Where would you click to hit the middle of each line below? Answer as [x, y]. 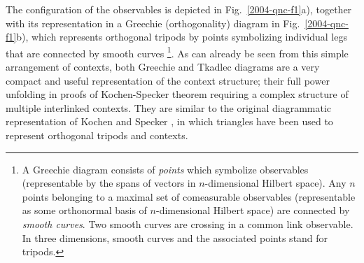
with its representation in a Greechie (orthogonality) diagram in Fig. [153, 23]
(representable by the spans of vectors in [109, 183]
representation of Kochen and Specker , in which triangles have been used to [169, 121]
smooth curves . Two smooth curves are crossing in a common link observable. [188, 223]
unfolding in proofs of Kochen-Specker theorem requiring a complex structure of [177, 94]
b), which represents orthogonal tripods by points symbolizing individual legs [182, 37]
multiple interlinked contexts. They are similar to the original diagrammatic [169, 107]
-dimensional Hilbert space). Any [275, 183]
